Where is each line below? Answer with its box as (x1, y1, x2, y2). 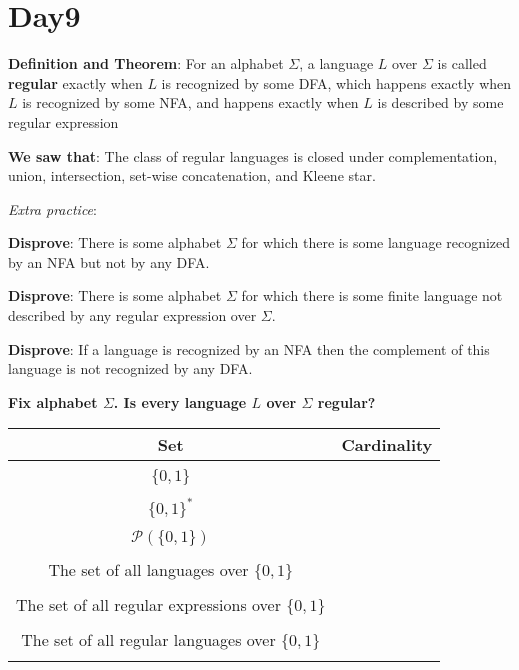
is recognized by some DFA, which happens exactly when (161, 72, 512, 93)
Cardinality (341, 433, 433, 457)
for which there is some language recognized (241, 232, 511, 253)
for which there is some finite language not (241, 285, 503, 306)
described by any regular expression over (8, 305, 257, 326)
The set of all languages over (48, 558, 249, 582)
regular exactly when (8, 72, 143, 93)
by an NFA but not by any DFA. (8, 251, 210, 272)
